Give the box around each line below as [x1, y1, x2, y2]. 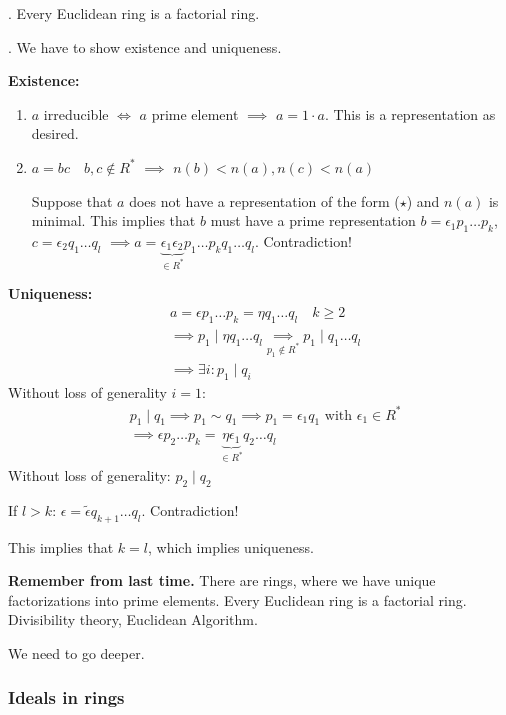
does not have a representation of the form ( [129, 190, 400, 211]
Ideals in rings [8, 685, 125, 710]
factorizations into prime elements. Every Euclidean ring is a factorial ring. [8, 589, 467, 610]
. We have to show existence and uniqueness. [8, 36, 282, 57]
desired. [31, 123, 79, 144]
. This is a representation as [324, 103, 496, 124]
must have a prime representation [210, 210, 416, 231]
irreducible [43, 103, 109, 124]
